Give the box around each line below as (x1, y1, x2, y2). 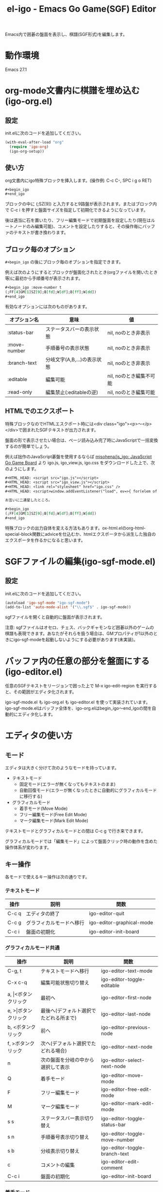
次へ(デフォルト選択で (40, 1040, 91, 1047)
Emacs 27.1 (5, 67, 27, 72)
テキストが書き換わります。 (13, 229, 69, 235)
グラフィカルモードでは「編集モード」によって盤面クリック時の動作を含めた (5, 839, 158, 844)
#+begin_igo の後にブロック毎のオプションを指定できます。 (5, 259, 124, 265)
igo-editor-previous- (101, 1024, 151, 1031)
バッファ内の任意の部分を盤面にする (5, 655, 150, 666)
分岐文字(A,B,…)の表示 (45, 356, 97, 363)
